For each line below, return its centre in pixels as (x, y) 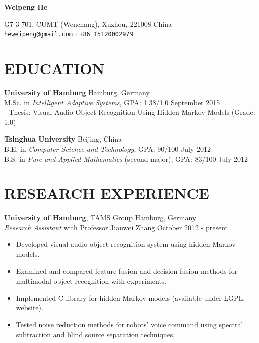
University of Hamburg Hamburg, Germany (77, 92)
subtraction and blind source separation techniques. (95, 334)
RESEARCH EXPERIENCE (107, 193)
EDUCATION (54, 68)
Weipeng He (26, 7)
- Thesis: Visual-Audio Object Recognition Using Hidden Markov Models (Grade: (130, 112)
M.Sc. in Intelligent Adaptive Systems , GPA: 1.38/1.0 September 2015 (112, 102)
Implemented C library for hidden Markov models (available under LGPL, (131, 297)
